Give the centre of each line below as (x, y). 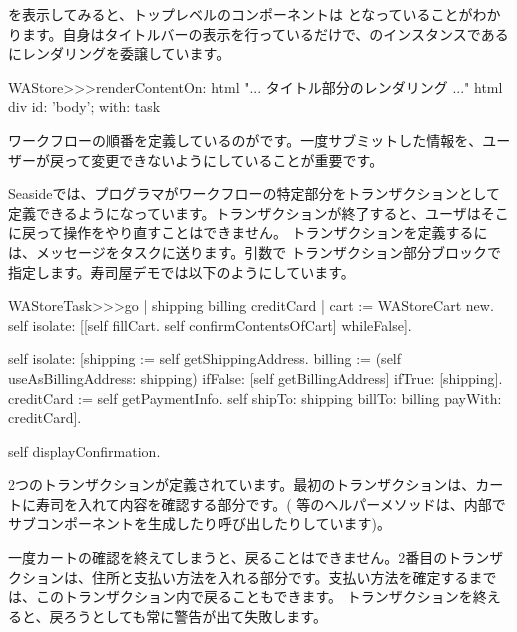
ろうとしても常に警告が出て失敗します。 (195, 615)
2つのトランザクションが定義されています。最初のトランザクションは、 (242, 484)
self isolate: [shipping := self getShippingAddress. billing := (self (205, 358)
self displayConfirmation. (84, 450)
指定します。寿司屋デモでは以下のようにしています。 (181, 271)
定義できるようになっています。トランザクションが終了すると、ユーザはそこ (258, 212)
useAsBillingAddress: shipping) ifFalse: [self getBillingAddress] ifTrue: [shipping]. (255, 377)
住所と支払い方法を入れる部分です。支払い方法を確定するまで (294, 576)
